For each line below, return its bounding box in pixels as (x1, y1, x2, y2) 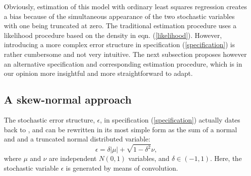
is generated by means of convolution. (66, 162, 179, 173)
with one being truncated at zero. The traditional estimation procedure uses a (4, 20, 236, 31)
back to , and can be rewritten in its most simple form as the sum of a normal (4, 124, 237, 134)
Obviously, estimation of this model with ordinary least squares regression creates (4, 1, 247, 11)
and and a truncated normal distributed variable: (4, 134, 150, 144)
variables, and (128, 153, 170, 163)
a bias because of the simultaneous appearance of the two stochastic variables (4, 11, 235, 21)
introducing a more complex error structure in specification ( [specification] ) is (4, 39, 235, 50)
